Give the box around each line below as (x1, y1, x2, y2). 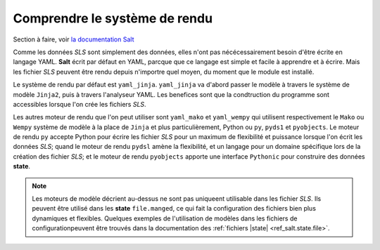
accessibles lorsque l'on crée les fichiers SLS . (13, 100, 147, 108)
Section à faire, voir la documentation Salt (13, 35, 134, 44)
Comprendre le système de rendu (13, 11, 213, 26)
